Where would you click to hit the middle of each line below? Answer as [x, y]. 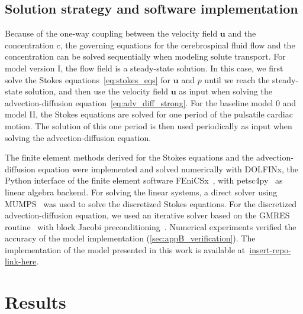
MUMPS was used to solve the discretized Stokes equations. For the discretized [151, 203]
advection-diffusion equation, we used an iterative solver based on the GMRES [147, 215]
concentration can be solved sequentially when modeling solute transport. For [145, 56]
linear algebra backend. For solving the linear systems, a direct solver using [141, 192]
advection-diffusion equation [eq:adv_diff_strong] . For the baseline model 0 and [151, 102]
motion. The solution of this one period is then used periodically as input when [149, 125]
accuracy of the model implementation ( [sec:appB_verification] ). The [130, 238]
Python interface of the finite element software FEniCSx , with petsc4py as [144, 180]
